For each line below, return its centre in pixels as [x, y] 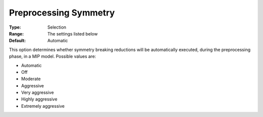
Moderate [31, 79]
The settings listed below [73, 33]
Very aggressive [38, 93]
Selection [57, 27]
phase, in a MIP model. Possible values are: [53, 56]
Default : [18, 41]
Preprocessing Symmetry [62, 13]
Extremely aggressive [43, 106]
